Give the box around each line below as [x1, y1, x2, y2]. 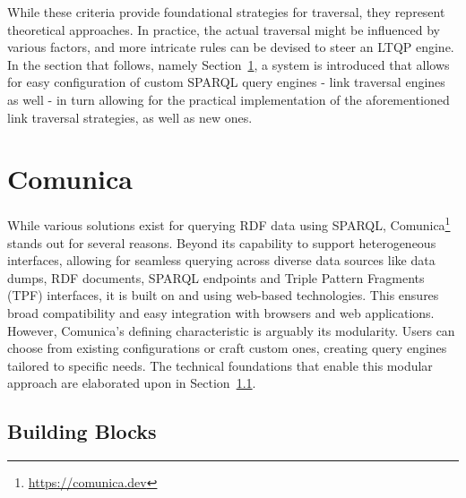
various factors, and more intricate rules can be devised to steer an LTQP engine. [7, 38, 454, 56]
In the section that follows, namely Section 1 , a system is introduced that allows [7, 55, 450, 73]
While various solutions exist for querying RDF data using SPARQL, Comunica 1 [7, 213, 451, 234]
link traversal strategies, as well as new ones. [7, 107, 253, 126]
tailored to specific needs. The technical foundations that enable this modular [7, 356, 433, 374]
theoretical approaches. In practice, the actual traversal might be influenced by [7, 20, 440, 39]
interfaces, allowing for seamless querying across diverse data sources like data [7, 251, 436, 270]
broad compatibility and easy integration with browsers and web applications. [7, 303, 435, 322]
